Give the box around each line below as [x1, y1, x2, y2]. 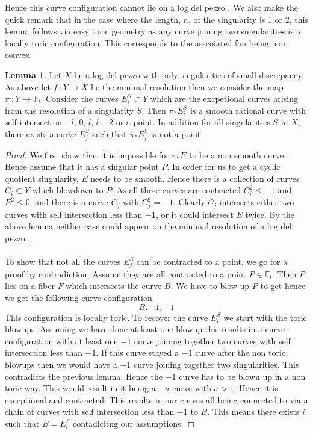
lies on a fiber [5, 279, 55, 292]
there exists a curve [5, 127, 76, 140]
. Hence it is [234, 382, 279, 394]
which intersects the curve [66, 279, 162, 292]
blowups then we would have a [5, 358, 117, 371]
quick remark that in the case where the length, [5, 13, 181, 25]
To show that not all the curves [5, 255, 121, 268]
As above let [5, 80, 51, 93]
